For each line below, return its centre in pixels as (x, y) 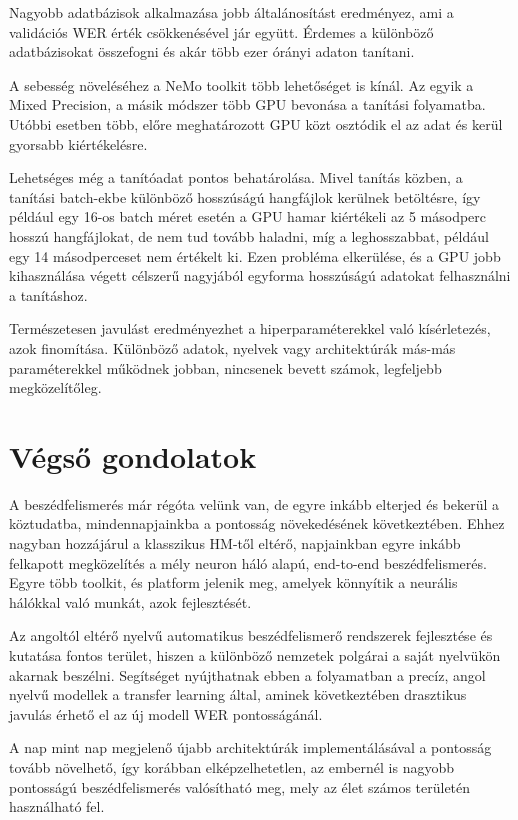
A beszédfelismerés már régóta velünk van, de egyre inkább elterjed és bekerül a (254, 503)
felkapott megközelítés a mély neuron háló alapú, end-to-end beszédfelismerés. (248, 562)
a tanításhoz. (48, 294)
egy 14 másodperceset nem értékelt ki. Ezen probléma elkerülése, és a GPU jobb (255, 255)
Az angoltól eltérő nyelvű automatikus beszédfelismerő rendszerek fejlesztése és (251, 635)
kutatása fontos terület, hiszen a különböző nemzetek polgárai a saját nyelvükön (255, 654)
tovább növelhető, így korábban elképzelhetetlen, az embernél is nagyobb (232, 766)
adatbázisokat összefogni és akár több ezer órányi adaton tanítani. (212, 51)
